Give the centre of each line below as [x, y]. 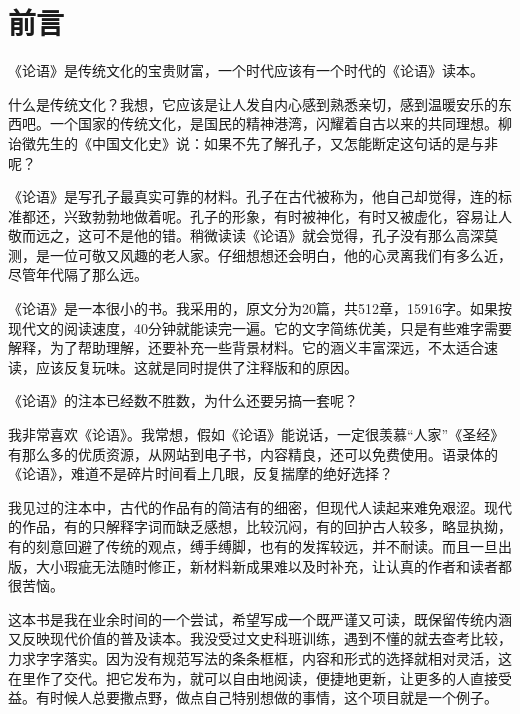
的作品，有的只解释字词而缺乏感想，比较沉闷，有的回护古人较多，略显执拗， [260, 526]
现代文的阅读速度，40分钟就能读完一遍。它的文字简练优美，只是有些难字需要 [260, 327]
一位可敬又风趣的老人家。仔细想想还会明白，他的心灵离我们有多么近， [280, 254]
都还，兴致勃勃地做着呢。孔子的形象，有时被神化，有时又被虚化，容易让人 [266, 215]
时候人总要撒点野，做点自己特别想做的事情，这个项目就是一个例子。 [273, 697]
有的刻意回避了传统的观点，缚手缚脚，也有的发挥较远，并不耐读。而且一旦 [253, 546]
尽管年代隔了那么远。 [78, 274]
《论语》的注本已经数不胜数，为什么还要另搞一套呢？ [183, 400]
